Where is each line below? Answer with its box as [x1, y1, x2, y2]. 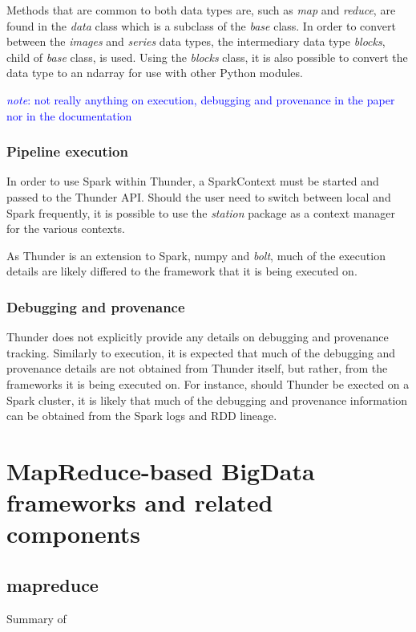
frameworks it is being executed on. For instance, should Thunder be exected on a [6, 375, 410, 392]
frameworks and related [6, 486, 273, 519]
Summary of [6, 610, 67, 626]
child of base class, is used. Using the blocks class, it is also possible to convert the [6, 48, 408, 65]
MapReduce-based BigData [6, 454, 315, 487]
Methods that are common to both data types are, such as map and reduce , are [6, 2, 396, 18]
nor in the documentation [6, 107, 132, 124]
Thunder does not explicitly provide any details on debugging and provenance [6, 328, 389, 345]
